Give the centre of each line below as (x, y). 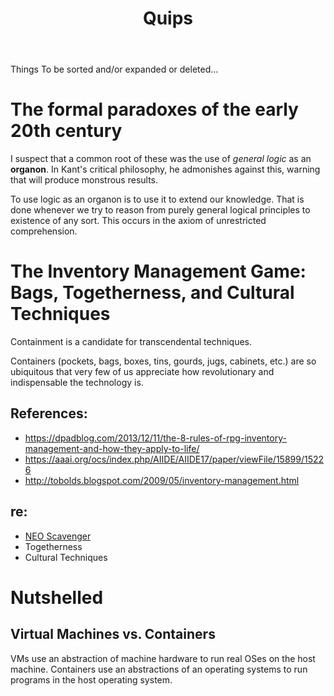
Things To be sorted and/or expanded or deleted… (114, 69)
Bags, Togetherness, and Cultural (152, 293)
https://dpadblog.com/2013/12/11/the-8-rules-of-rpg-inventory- (155, 438)
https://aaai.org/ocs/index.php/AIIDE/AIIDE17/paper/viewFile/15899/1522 (174, 459)
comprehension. (44, 231)
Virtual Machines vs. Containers (113, 634)
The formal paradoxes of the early (154, 109)
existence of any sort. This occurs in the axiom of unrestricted (138, 221)
